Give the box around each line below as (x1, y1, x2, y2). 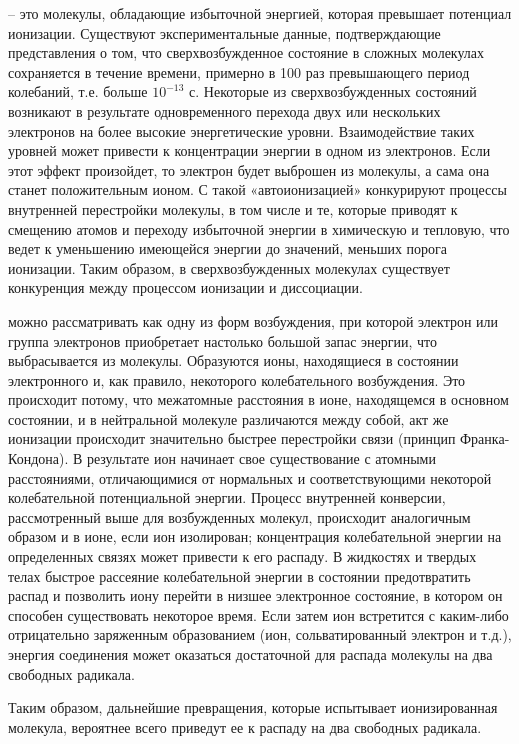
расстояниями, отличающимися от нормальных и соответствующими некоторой (8, 467, 492, 488)
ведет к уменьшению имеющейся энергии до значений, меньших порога (8, 238, 448, 259)
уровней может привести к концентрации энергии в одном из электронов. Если (8, 140, 491, 161)
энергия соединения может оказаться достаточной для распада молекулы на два (8, 644, 493, 664)
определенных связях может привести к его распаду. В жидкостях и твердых (8, 546, 477, 567)
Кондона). (8, 448, 69, 469)
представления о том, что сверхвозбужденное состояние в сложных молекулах (8, 42, 485, 63)
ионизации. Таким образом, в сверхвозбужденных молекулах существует (8, 257, 450, 278)
